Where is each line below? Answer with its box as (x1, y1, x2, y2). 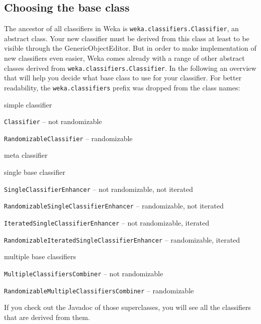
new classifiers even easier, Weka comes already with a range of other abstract (4, 53, 245, 63)
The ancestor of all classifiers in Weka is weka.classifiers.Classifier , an (4, 23, 239, 34)
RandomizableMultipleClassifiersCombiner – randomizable (4, 285, 194, 295)
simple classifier (4, 99, 52, 110)
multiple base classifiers (4, 251, 76, 262)
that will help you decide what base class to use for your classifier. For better (4, 72, 242, 83)
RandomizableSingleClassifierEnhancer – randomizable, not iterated (4, 200, 224, 211)
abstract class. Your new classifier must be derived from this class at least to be (4, 33, 249, 43)
